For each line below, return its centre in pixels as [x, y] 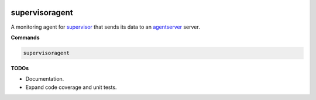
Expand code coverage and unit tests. [71, 87]
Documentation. [45, 79]
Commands [25, 37]
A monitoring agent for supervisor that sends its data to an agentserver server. [105, 27]
